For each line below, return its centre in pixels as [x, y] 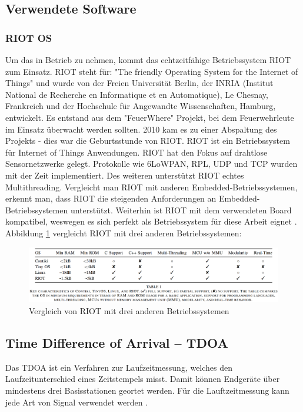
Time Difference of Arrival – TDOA [117, 343]
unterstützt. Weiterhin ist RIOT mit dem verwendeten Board [181, 210]
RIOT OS [29, 37]
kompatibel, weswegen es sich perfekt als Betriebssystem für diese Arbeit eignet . [151, 221]
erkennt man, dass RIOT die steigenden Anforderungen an [111, 198]
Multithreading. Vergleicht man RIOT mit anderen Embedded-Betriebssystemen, [151, 187]
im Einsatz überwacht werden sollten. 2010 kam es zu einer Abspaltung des [141, 129]
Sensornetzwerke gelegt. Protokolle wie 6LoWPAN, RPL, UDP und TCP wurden [151, 164]
